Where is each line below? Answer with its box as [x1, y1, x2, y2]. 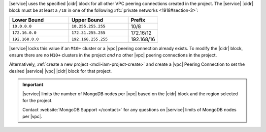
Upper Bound [71, 16, 103, 23]
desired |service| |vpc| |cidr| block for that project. [9, 68, 112, 74]
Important [22, 81, 44, 88]
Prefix [131, 16, 145, 23]
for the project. [22, 98, 53, 104]
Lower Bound [12, 16, 44, 23]
